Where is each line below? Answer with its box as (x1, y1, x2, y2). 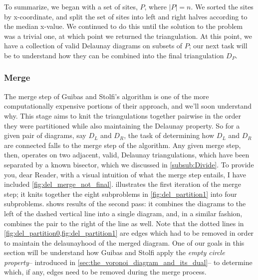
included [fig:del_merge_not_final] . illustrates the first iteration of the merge (4, 179, 241, 189)
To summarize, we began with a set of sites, (4, 1, 138, 11)
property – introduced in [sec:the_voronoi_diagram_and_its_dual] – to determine (4, 257, 253, 267)
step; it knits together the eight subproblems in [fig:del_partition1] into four (4, 188, 237, 199)
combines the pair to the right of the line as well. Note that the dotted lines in (4, 218, 244, 228)
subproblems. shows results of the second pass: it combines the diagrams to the (4, 198, 246, 209)
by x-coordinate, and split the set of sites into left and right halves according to (4, 11, 248, 21)
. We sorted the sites (191, 1, 254, 11)
